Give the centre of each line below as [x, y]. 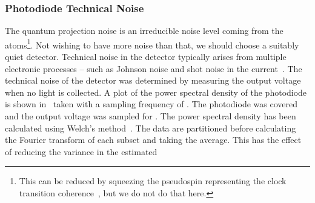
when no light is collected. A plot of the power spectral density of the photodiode [156, 92]
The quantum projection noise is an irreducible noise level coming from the [144, 31]
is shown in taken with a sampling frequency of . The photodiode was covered [151, 104]
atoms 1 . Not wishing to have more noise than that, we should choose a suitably [152, 44]
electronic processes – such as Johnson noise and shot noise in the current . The [154, 68]
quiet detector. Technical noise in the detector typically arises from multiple [146, 57]
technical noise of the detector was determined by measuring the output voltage [153, 80]
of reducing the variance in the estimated [81, 151]
